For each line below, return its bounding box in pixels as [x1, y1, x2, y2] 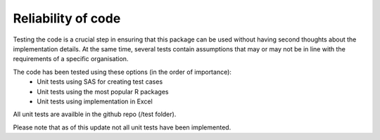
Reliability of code [13, 11, 121, 26]
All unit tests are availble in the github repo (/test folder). [13, 110, 177, 119]
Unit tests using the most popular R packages [37, 87, 169, 96]
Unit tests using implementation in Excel [37, 97, 153, 106]
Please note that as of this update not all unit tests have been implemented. [13, 123, 232, 132]
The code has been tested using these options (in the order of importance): [13, 68, 232, 76]
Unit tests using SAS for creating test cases [37, 77, 163, 86]
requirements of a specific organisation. [13, 55, 129, 63]
